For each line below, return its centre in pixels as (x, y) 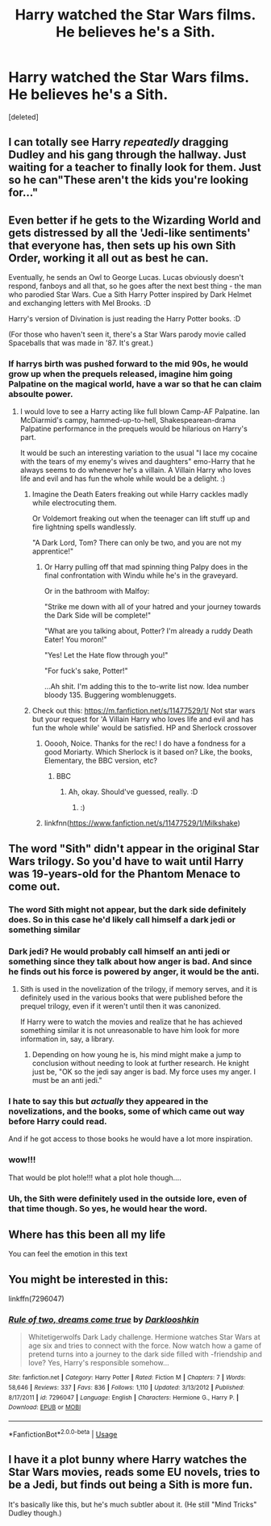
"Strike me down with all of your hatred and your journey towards (152, 607)
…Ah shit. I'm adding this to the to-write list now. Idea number (146, 687)
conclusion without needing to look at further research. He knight (141, 1064)
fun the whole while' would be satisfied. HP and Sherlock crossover (144, 728)
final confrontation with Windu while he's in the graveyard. (141, 575)
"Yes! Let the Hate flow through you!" (106, 655)
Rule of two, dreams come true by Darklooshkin (104, 1319)
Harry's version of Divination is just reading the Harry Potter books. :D (125, 319)
